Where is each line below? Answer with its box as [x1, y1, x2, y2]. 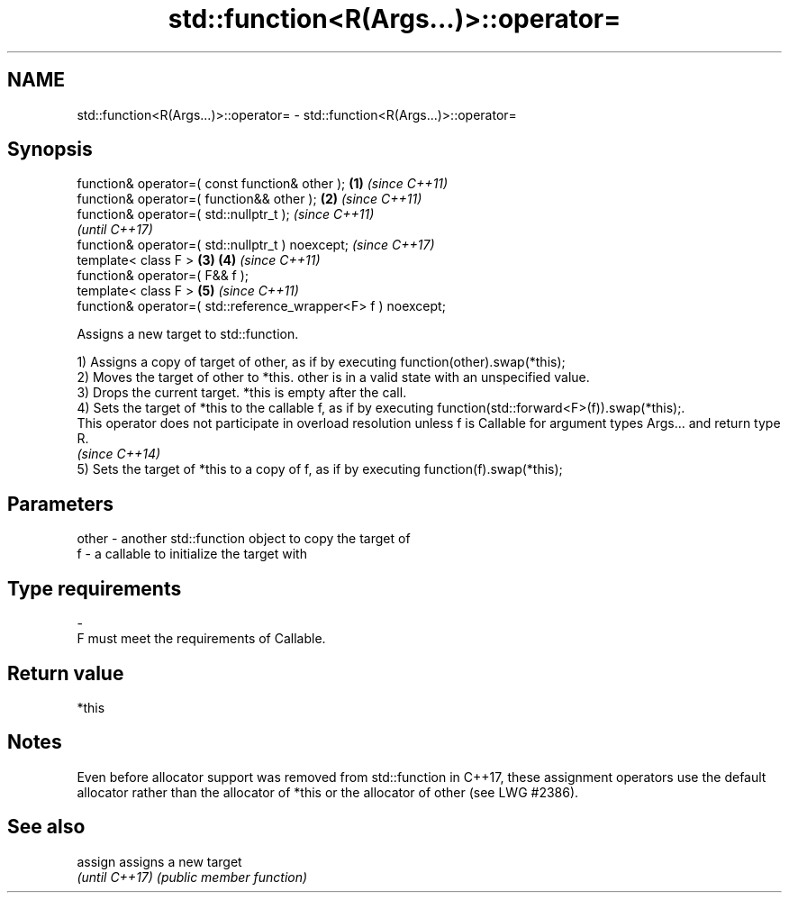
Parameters [7, 492, 113, 515]
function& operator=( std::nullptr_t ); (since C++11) [77, 206, 375, 223]
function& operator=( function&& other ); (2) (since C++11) [77, 191, 422, 207]
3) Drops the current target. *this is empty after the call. [77, 385, 407, 401]
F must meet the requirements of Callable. [77, 631, 326, 647]
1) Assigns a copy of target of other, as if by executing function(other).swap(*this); [77, 354, 566, 370]
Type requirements [7, 577, 182, 600]
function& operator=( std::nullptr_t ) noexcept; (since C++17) [77, 237, 435, 253]
